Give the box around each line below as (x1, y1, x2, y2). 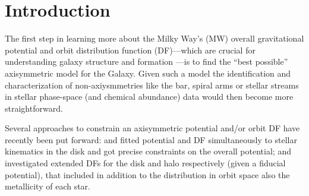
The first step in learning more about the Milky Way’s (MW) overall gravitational (5, 32, 304, 45)
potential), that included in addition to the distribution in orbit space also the (5, 168, 290, 181)
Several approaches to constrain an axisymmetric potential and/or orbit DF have (5, 122, 300, 134)
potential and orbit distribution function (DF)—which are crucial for (5, 43, 256, 56)
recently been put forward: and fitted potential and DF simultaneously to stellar (5, 133, 297, 146)
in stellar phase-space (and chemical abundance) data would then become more (5, 90, 294, 103)
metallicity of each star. (5, 180, 90, 192)
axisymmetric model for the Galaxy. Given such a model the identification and (5, 67, 291, 79)
